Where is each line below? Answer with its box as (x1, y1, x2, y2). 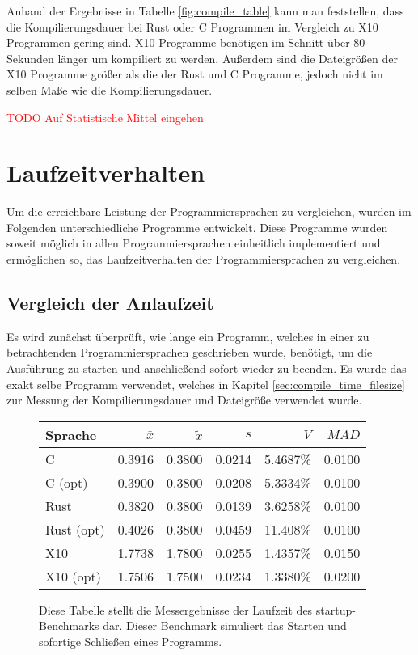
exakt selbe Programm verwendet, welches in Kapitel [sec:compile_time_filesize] (6, 375, 405, 392)
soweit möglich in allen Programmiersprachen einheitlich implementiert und (6, 235, 381, 251)
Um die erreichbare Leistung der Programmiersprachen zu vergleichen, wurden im (6, 203, 412, 220)
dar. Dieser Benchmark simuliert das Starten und (103, 617, 347, 634)
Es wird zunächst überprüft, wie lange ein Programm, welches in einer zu (6, 327, 369, 344)
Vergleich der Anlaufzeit (6, 290, 214, 315)
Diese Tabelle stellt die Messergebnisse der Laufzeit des (39, 601, 313, 618)
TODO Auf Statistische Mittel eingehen (6, 108, 204, 125)
